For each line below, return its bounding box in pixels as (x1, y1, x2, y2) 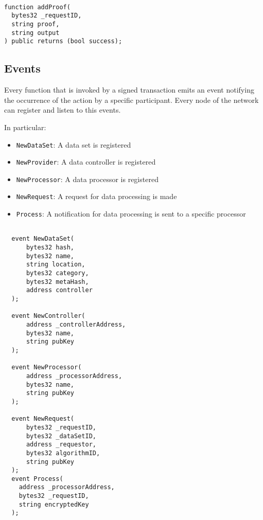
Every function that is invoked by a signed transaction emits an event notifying (4, 84, 254, 95)
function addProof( (4, 3, 71, 11)
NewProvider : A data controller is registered (16, 156, 156, 167)
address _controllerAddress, (26, 321, 126, 329)
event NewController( (11, 312, 85, 320)
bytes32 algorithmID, (26, 449, 100, 457)
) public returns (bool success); (4, 38, 122, 45)
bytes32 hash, (26, 244, 75, 252)
